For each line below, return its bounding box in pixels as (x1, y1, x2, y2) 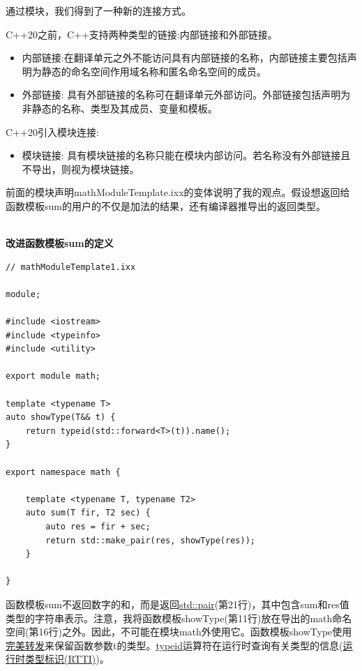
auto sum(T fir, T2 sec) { (25, 508, 151, 518)
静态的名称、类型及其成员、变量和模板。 (31, 100, 218, 115)
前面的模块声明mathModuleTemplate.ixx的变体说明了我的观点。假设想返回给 (6, 185, 350, 199)
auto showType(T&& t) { (6, 412, 116, 423)
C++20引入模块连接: (6, 124, 99, 139)
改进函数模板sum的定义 (6, 236, 114, 250)
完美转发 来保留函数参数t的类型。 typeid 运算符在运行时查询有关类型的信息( (6, 638, 343, 652)
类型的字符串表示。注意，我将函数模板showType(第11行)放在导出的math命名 (6, 610, 352, 625)
